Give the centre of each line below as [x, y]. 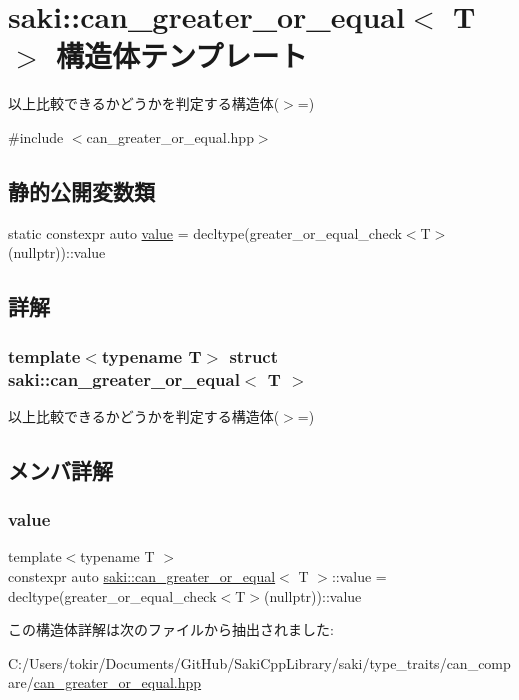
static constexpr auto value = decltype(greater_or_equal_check [205, 232]
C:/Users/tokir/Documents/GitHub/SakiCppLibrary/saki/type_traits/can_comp [259, 662]
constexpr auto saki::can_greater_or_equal [142, 576]
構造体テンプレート [182, 55]
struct [254, 355]
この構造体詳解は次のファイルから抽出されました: [171, 629]
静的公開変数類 [81, 190]
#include [36, 136]
